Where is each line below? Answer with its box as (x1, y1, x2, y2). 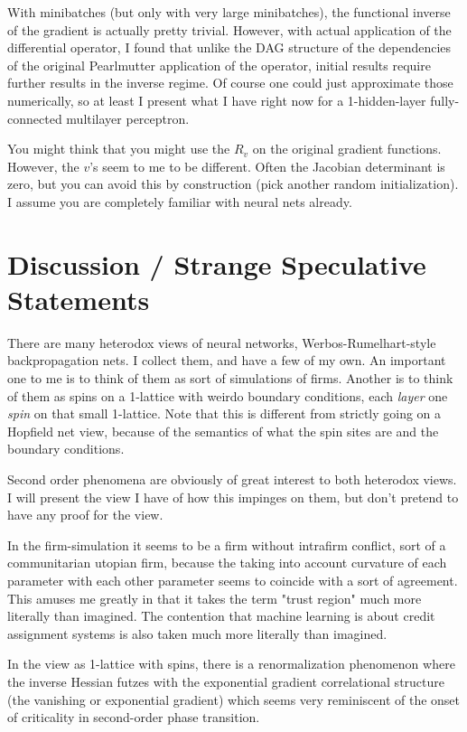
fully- (430, 90, 460, 109)
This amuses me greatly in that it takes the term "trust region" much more (7, 588, 422, 607)
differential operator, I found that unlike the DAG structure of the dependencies (7, 38, 452, 57)
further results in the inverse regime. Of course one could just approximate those (7, 73, 453, 92)
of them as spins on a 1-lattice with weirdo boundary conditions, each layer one (7, 386, 448, 405)
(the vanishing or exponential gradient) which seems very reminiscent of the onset (7, 690, 461, 709)
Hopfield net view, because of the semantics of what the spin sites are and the (7, 421, 439, 440)
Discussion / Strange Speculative (7, 245, 426, 282)
